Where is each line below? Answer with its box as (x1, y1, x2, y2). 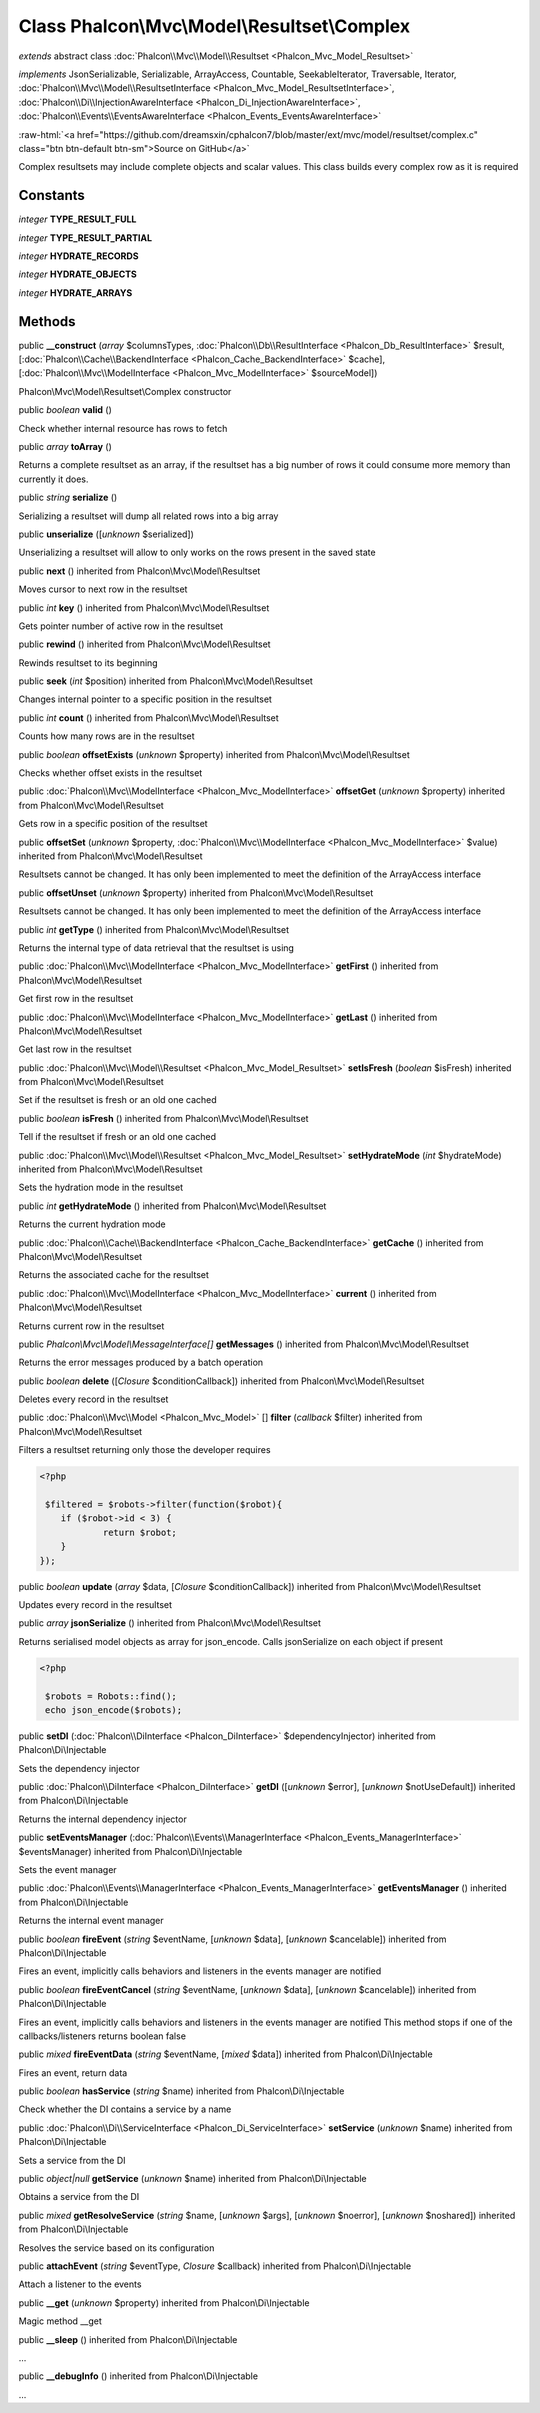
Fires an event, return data (18, 2066, 128, 2079)
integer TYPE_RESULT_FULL (18, 213, 137, 225)
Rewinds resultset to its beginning (18, 656, 159, 669)
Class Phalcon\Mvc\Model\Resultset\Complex (18, 15, 410, 37)
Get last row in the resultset (18, 1043, 132, 1055)
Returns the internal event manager (18, 1915, 164, 1927)
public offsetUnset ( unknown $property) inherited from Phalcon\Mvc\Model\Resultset (18, 886, 374, 899)
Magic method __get (18, 2315, 102, 2327)
